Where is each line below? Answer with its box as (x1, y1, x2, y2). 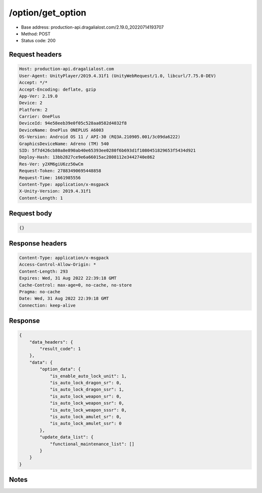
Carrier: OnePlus (19, 114, 61, 119)
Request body (9, 209, 52, 218)
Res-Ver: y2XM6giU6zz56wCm (19, 161, 83, 167)
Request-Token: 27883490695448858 (19, 168, 101, 174)
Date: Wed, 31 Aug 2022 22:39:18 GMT (19, 296, 109, 301)
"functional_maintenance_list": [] (49, 441, 134, 446)
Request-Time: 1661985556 (19, 175, 81, 181)
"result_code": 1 (39, 346, 81, 352)
